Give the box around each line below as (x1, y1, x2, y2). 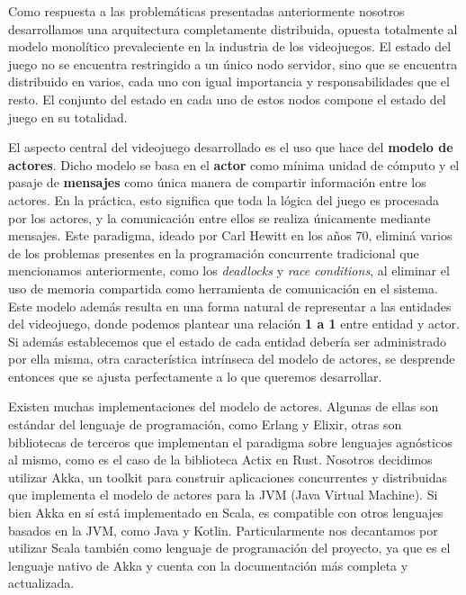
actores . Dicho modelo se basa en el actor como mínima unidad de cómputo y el (8, 155, 460, 174)
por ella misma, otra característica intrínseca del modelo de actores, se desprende (8, 349, 455, 368)
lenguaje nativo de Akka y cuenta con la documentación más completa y (8, 555, 408, 574)
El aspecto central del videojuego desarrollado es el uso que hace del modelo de (8, 138, 453, 157)
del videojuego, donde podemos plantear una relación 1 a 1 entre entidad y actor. (8, 314, 460, 333)
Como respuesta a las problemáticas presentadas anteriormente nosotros (8, 2, 405, 20)
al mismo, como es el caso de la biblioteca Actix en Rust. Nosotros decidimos (8, 450, 433, 469)
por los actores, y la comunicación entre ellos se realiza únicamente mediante (8, 208, 431, 227)
